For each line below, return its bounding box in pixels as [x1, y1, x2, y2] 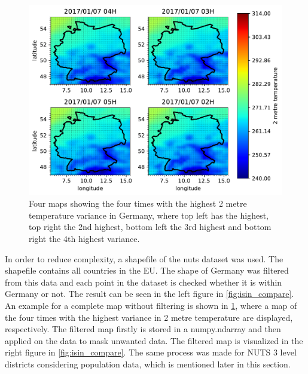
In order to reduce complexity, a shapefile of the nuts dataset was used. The [5, 252, 283, 265]
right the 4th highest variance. [29, 232, 140, 245]
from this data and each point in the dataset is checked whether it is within [5, 275, 282, 288]
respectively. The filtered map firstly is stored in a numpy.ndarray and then [5, 323, 281, 335]
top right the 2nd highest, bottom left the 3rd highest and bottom [29, 220, 272, 233]
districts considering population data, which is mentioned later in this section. [5, 357, 291, 370]
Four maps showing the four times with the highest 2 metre [29, 197, 247, 210]
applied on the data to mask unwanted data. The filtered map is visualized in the [5, 334, 303, 347]
